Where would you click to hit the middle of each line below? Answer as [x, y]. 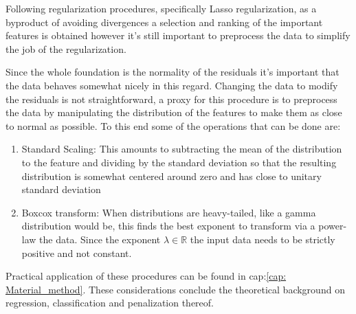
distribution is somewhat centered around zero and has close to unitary [171, 176]
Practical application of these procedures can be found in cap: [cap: [146, 276]
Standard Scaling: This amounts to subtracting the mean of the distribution [182, 149]
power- [333, 226]
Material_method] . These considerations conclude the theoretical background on [175, 289]
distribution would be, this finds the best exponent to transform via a [168, 226]
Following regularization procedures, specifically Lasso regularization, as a [161, 8]
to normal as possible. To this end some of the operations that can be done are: [173, 125]
